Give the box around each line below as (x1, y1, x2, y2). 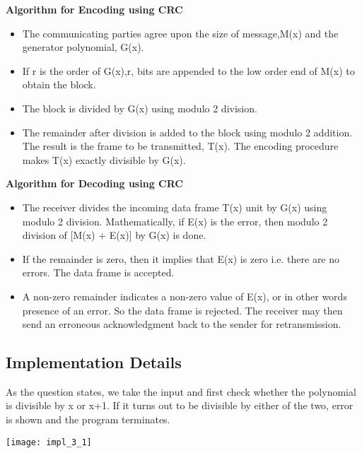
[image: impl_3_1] (6, 437, 92, 447)
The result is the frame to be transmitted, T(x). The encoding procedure (22, 139, 339, 153)
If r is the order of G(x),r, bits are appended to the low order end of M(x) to (22, 63, 355, 78)
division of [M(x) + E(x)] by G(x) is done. (22, 228, 206, 242)
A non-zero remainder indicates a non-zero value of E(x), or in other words (22, 288, 347, 303)
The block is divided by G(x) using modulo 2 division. (22, 100, 257, 115)
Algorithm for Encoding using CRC (6, 2, 183, 16)
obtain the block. (22, 77, 96, 92)
